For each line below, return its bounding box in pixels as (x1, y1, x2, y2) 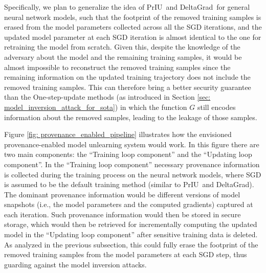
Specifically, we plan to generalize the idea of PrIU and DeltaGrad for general (4, 2, 250, 12)
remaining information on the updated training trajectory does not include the (4, 72, 251, 82)
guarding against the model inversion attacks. (4, 259, 147, 269)
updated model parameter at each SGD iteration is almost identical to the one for (4, 31, 261, 42)
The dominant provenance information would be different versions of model (4, 189, 240, 199)
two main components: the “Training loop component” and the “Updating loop (4, 149, 252, 160)
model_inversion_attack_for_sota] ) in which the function (4, 101, 187, 112)
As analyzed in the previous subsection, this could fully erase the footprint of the (4, 239, 258, 249)
